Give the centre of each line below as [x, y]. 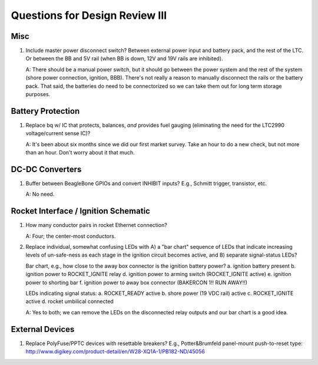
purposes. [38, 94]
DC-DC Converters [46, 169]
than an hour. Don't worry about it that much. [80, 153]
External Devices [43, 329]
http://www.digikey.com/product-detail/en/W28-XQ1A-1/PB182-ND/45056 [115, 351]
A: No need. [40, 194]
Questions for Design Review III [89, 15]
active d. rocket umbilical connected [70, 301]
